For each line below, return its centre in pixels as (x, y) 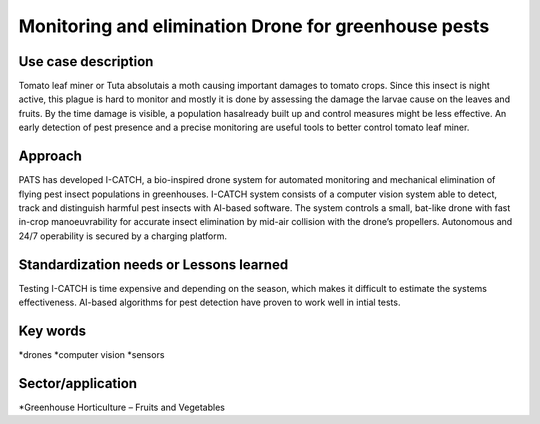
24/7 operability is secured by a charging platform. (123, 236)
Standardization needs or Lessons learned (153, 264)
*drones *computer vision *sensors (91, 354)
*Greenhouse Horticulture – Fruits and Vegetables (121, 407)
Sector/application (78, 383)
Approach (50, 156)
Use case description (86, 61)
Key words (52, 330)
